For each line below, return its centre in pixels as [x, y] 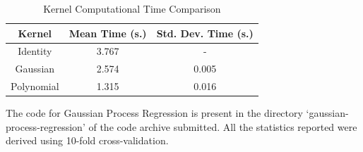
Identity [35, 51]
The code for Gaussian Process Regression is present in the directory [154, 113]
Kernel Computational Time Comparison [132, 8]
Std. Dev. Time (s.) [205, 33]
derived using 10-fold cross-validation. [87, 140]
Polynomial [35, 86]
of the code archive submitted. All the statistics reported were [223, 126]
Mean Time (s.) [108, 33]
